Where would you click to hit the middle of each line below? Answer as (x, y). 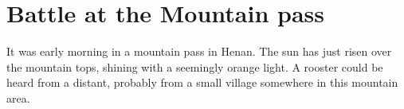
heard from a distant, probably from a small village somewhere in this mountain (202, 82)
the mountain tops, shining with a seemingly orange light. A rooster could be (195, 66)
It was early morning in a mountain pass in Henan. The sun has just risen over (199, 51)
